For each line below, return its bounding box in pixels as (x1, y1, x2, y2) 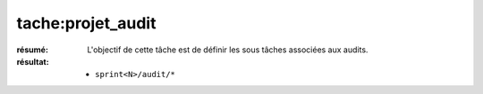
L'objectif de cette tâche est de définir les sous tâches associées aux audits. (87, 44, 369, 55)
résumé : (16, 44, 49, 55)
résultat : (16, 56, 49, 67)
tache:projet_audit (16, 13, 157, 33)
